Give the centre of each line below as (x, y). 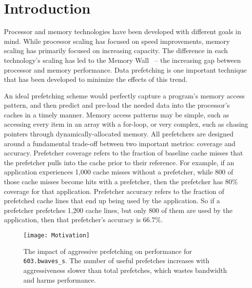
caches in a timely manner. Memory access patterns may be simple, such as (116, 114)
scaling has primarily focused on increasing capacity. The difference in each (116, 50)
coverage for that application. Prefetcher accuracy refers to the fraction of (114, 191)
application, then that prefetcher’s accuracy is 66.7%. (83, 220)
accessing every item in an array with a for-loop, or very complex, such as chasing (126, 124)
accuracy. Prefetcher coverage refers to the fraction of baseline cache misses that (124, 153)
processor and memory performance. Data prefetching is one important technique (126, 69)
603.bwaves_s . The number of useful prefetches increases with (116, 260)
